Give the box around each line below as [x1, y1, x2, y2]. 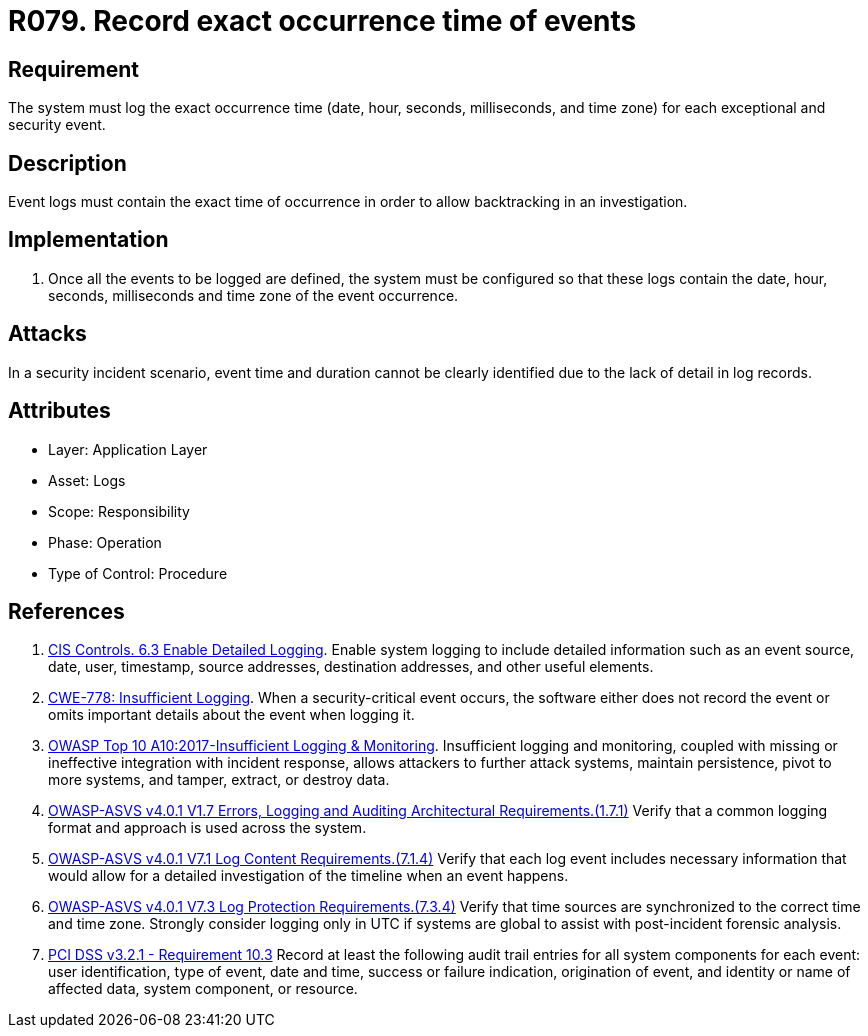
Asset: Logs [48, 471, 126, 489]
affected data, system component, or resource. [48, 980, 358, 998]
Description [8, 150, 127, 176]
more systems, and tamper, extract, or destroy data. [48, 771, 390, 789]
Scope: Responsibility [48, 502, 190, 520]
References [8, 598, 125, 624]
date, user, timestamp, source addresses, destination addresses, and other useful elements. [48, 658, 654, 676]
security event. [8, 116, 106, 134]
